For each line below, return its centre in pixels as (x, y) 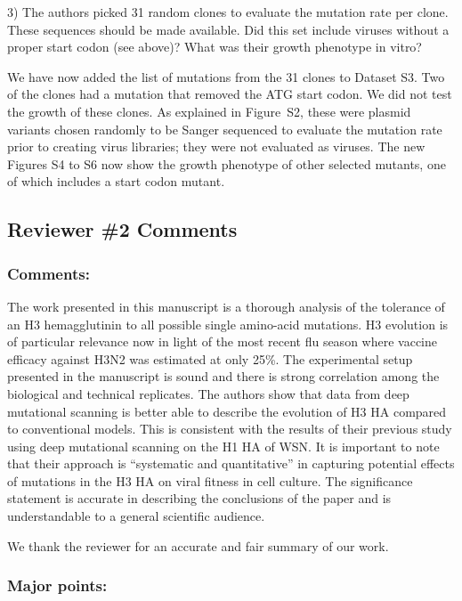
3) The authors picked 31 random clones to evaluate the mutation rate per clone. (228, 12)
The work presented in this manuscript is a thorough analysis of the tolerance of (226, 306)
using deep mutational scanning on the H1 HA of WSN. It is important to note (223, 446)
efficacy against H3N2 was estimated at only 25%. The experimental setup (210, 358)
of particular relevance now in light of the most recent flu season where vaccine (222, 341)
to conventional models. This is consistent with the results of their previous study (230, 429)
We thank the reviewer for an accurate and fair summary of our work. (198, 545)
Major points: (57, 585)
